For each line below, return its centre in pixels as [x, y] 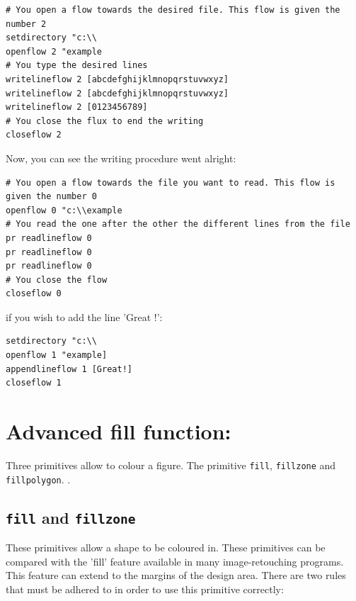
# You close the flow [57, 280]
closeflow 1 [34, 383]
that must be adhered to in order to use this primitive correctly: [145, 589]
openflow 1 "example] [57, 355]
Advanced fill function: [119, 431]
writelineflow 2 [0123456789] [77, 107]
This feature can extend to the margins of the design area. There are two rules [176, 575]
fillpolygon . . [38, 479]
